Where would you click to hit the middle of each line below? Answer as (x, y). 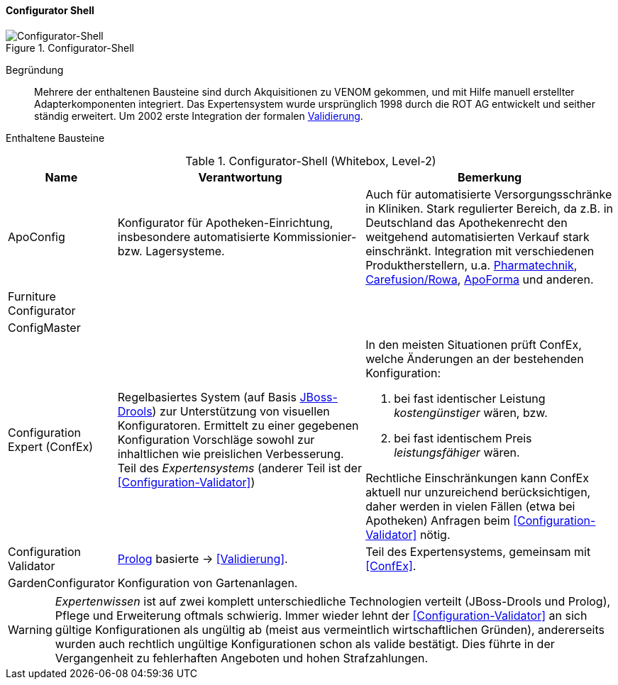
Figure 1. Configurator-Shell (70, 48)
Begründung (35, 69)
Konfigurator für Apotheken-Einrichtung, (225, 222)
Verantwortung (240, 177)
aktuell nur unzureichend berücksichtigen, (478, 492)
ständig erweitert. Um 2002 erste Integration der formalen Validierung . (199, 116)
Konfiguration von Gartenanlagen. (208, 583)
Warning (30, 629)
